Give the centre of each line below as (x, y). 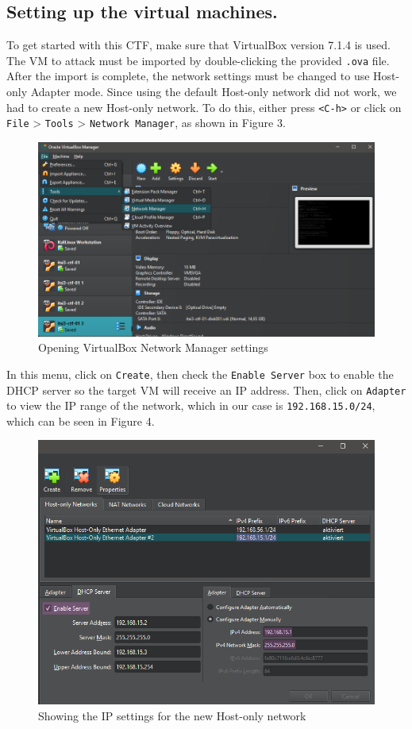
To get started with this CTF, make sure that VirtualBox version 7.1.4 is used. (198, 45)
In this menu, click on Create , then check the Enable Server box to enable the (200, 374)
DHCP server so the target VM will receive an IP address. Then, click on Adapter (206, 390)
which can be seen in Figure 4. (81, 420)
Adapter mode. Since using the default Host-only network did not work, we (214, 92)
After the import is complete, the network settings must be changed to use (188, 76)
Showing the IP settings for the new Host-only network (172, 715)
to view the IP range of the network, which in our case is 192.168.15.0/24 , (191, 405)
